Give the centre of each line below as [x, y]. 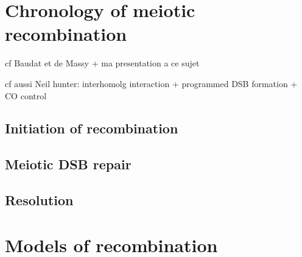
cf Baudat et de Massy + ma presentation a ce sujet [102, 63]
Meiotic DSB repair [68, 164]
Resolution [39, 200]
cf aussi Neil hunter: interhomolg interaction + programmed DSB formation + [151, 83]
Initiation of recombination [92, 128]
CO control [26, 95]
